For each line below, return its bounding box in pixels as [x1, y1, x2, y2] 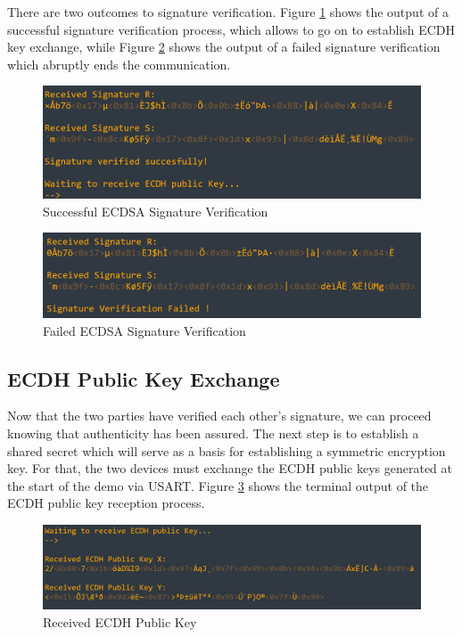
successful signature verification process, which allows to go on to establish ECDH [7, 20, 456, 38]
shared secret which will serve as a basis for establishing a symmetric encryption [7, 441, 446, 460]
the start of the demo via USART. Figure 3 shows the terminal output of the [7, 476, 429, 494]
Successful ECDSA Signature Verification [43, 201, 268, 220]
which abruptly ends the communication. [7, 54, 231, 73]
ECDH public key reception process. [7, 494, 205, 512]
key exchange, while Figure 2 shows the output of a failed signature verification [7, 37, 441, 56]
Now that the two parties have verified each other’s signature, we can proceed [7, 406, 432, 425]
